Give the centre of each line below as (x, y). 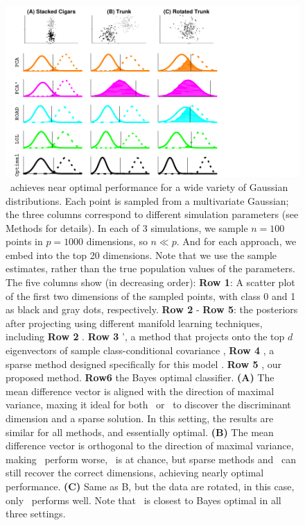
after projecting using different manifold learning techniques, (134, 323)
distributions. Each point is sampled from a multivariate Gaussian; (147, 200)
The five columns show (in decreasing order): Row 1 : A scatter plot (150, 282)
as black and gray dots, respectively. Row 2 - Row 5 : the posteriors (152, 309)
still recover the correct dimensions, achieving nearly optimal (135, 473)
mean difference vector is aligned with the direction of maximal (140, 391)
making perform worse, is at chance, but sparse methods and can (151, 459)
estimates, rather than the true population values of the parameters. (150, 268)
